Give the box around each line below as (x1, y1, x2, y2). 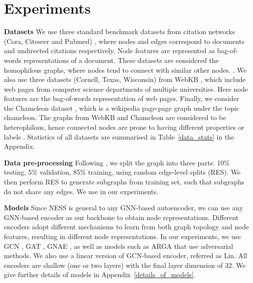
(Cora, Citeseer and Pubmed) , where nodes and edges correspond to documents (4, 36, 245, 46)
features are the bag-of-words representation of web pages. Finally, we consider (4, 93, 239, 103)
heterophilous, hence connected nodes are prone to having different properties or (4, 122, 245, 132)
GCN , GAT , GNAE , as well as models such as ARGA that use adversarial (4, 241, 233, 251)
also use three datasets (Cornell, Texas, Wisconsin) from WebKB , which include (4, 74, 246, 84)
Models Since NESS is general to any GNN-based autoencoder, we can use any (4, 202, 243, 213)
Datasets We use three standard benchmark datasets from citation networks (4, 26, 235, 37)
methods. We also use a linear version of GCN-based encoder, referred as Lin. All (4, 250, 247, 261)
